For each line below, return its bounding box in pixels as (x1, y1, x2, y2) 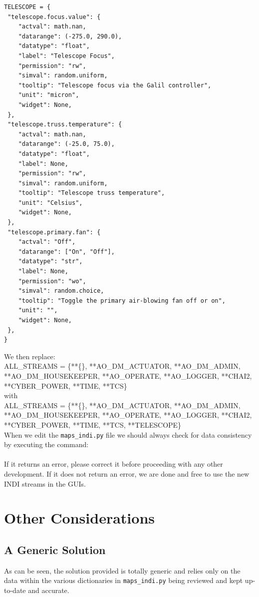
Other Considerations (4, 508, 155, 528)
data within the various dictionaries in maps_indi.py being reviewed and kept (4, 575, 243, 586)
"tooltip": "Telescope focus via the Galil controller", (18, 81, 212, 89)
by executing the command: (4, 439, 89, 450)
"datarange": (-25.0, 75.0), (18, 140, 115, 148)
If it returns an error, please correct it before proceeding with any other (4, 459, 223, 469)
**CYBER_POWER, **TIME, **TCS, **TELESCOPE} (4, 419, 182, 430)
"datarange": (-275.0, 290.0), (18, 32, 122, 40)
